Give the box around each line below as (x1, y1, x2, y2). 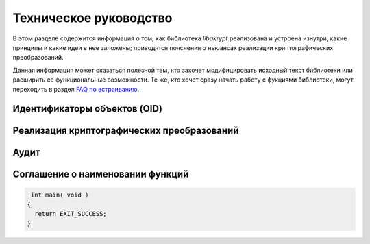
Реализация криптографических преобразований (12, 125, 239, 136)
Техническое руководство (12, 10, 173, 25)
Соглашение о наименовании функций (12, 169, 189, 180)
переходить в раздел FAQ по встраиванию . (12, 85, 140, 93)
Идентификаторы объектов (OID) (12, 103, 162, 114)
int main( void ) (31, 191, 89, 199)
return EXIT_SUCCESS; (34, 210, 108, 218)
